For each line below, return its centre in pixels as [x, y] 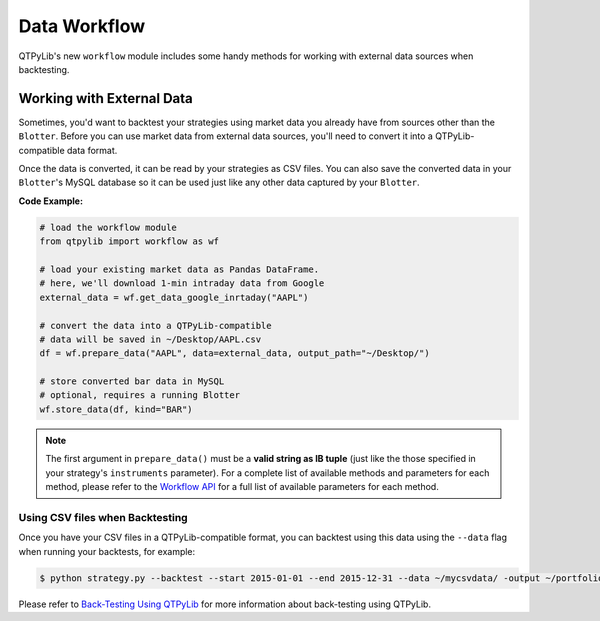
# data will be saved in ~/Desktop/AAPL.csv [150, 339]
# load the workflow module [108, 227]
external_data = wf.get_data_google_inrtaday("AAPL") [174, 297]
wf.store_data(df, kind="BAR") [116, 409]
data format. [92, 150]
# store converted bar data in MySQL [132, 381]
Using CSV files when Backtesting [103, 517]
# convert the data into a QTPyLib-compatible [155, 325]
